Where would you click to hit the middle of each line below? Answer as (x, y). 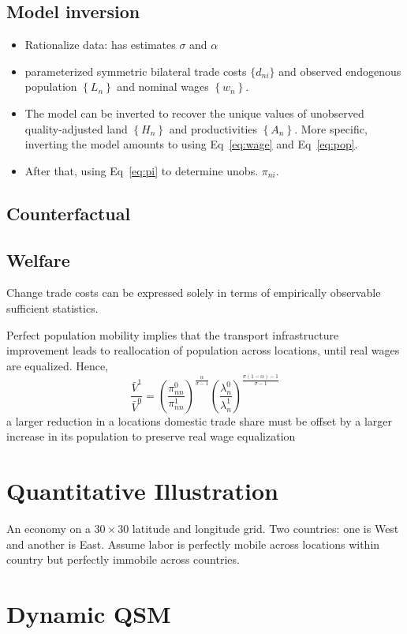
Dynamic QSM (89, 614)
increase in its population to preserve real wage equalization (151, 436)
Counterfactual (69, 213)
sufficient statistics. (52, 308)
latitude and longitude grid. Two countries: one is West (265, 529)
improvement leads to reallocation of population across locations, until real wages (203, 350)
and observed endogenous (340, 71)
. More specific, (331, 128)
